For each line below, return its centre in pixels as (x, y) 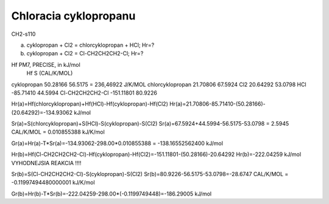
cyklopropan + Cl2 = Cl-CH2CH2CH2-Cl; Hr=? (85, 53)
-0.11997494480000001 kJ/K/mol (53, 183)
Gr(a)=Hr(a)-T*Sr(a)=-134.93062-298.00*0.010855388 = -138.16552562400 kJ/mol (117, 143)
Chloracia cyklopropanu (73, 16)
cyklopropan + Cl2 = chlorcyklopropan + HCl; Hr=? (90, 45)
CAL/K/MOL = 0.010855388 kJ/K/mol (58, 132)
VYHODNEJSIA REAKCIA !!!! (46, 163)
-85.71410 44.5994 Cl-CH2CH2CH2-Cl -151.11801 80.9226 (84, 93)
